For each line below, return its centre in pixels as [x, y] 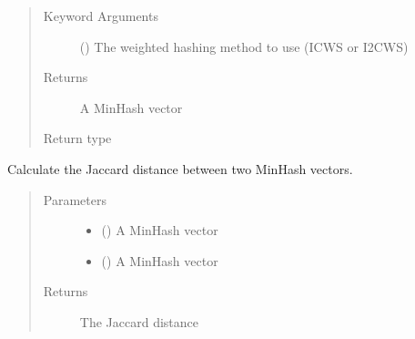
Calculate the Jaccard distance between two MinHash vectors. [180, 168]
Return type [77, 138]
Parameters [75, 199]
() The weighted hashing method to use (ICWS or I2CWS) [244, 46]
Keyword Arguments [101, 15]
